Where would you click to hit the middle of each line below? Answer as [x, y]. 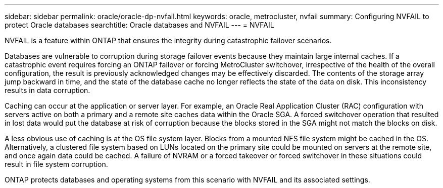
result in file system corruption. [56, 164]
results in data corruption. [47, 90]
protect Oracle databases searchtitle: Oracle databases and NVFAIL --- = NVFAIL [139, 25]
